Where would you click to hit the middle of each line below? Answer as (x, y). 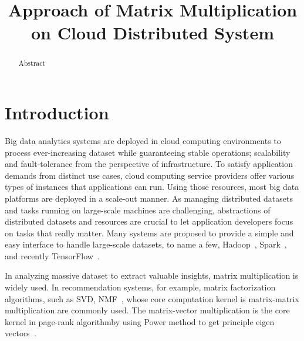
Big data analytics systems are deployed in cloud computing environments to (143, 140)
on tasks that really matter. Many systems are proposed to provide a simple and (149, 233)
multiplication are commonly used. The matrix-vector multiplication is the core (147, 310)
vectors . (21, 333)
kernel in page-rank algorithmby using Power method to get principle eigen (140, 321)
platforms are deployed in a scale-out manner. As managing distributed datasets (149, 198)
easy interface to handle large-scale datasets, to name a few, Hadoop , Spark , (146, 244)
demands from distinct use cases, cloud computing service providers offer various (150, 175)
